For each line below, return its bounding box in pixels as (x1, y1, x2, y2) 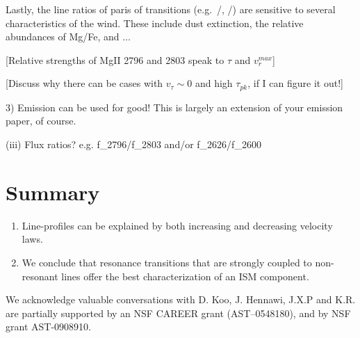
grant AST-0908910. (6, 319, 91, 334)
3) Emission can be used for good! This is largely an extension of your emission (6, 99, 343, 114)
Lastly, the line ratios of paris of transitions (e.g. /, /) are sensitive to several (6, 2, 336, 16)
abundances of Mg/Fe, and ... (6, 29, 131, 44)
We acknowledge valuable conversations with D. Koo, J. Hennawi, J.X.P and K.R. (6, 292, 356, 307)
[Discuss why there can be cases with (6, 76, 163, 90)
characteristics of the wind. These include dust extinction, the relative (6, 15, 304, 30)
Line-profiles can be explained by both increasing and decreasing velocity (22, 218, 333, 232)
